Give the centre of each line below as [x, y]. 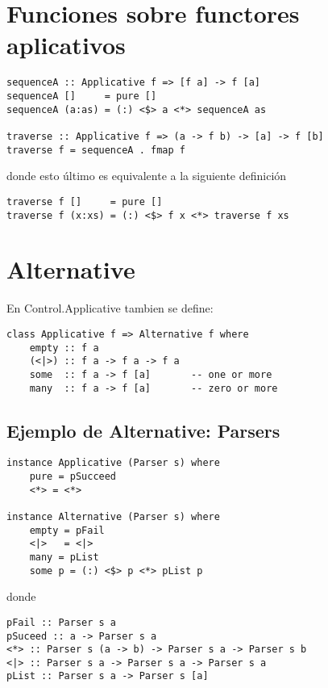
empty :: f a [64, 348]
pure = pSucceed [73, 477]
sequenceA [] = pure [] [82, 96]
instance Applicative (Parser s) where [113, 463]
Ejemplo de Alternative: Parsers [143, 430]
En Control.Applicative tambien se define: [110, 308]
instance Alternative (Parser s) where [113, 516]
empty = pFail [67, 530]
